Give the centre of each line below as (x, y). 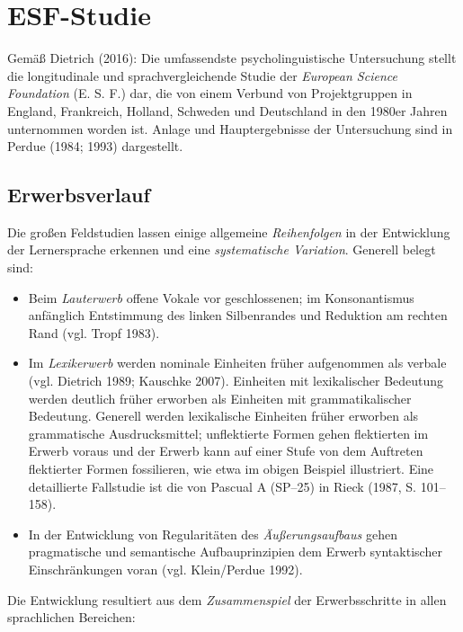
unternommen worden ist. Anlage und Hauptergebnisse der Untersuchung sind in (230, 128)
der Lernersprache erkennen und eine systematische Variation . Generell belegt (222, 249)
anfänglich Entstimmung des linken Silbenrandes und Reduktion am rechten (238, 315)
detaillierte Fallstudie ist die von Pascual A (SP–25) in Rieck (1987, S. (222, 486)
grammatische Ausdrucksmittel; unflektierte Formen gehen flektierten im (228, 433)
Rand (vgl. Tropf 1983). (94, 332)
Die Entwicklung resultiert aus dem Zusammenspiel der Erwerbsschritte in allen (227, 599)
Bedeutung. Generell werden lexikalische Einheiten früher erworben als (223, 416)
